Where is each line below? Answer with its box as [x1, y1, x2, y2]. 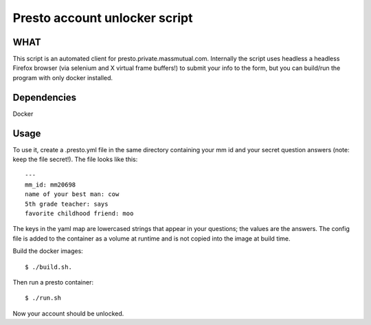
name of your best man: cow [25, 191, 120, 198]
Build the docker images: [12, 247, 84, 255]
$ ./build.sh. [25, 263, 72, 271]
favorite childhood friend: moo [25, 210, 134, 217]
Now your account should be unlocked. [12, 309, 124, 317]
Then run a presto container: [12, 278, 94, 286]
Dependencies [12, 91, 77, 103]
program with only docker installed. [12, 73, 113, 82]
